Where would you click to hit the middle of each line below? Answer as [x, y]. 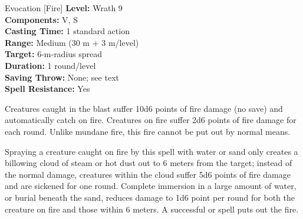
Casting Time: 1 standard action [67, 31]
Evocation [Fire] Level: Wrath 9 [64, 8]
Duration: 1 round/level [50, 65]
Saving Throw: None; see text [62, 77]
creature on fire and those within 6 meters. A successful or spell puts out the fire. [152, 209]
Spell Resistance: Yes [47, 89]
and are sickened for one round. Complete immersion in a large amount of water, [151, 186]
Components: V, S [41, 19]
